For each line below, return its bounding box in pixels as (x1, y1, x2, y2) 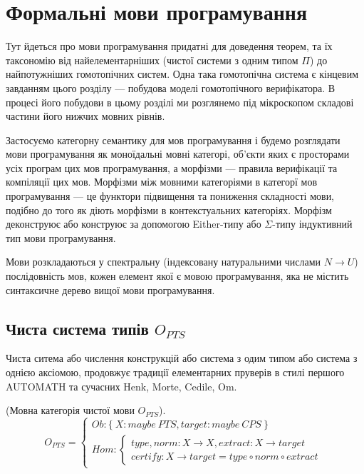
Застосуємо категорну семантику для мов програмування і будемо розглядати (6, 132, 340, 147)
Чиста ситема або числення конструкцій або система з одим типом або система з (6, 351, 358, 365)
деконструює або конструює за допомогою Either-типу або (6, 216, 261, 231)
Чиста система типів (6, 317, 149, 339)
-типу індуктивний (272, 216, 353, 231)
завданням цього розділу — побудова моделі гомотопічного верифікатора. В (6, 80, 336, 95)
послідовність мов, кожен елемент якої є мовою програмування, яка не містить (6, 268, 349, 283)
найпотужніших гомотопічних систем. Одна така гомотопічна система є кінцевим (6, 66, 359, 81)
